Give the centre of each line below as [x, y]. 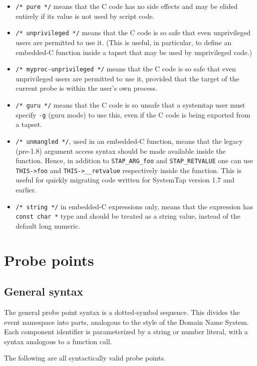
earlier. [26, 189]
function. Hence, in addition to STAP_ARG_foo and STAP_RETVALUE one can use [134, 160]
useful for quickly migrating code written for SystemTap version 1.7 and [125, 180]
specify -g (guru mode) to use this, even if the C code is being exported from [133, 114]
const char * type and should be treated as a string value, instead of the [128, 216]
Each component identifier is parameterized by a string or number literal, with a [126, 332]
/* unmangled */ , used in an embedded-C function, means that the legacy [129, 141]
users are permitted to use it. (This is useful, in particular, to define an [124, 42]
